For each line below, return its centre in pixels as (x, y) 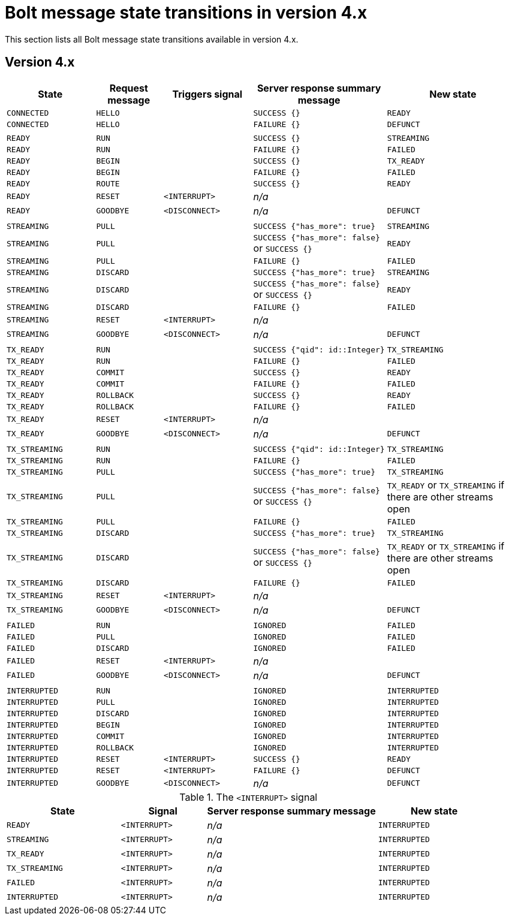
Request (129, 88)
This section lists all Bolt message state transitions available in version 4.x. (152, 39)
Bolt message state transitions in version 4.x (186, 13)
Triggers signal (207, 94)
